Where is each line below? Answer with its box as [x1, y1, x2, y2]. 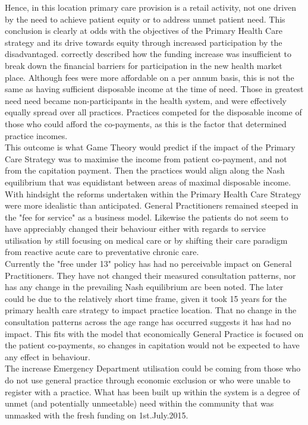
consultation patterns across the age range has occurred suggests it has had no [5, 316, 291, 328]
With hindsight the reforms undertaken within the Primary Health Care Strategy [5, 187, 301, 200]
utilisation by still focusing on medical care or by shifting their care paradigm [5, 234, 288, 246]
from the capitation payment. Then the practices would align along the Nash [5, 164, 285, 177]
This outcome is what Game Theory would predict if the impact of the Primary [5, 141, 296, 153]
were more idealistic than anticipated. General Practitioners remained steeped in [5, 199, 298, 212]
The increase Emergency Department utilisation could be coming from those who [5, 362, 301, 374]
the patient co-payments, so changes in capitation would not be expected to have [5, 339, 300, 351]
